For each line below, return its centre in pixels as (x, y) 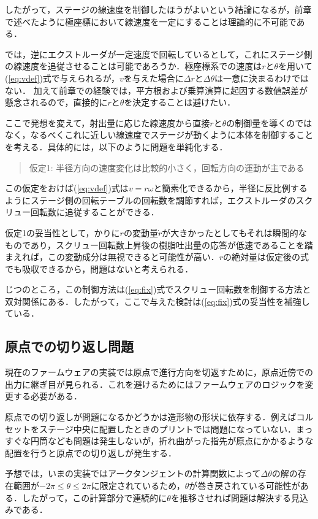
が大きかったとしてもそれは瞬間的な (234, 232)
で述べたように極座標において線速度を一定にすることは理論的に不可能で (151, 21)
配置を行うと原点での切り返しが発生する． (91, 452)
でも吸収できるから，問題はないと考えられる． (99, 268)
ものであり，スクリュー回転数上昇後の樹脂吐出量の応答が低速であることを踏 (159, 244)
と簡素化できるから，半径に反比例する (230, 188)
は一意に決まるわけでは (262, 78)
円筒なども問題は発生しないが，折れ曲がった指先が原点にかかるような (172, 441)
